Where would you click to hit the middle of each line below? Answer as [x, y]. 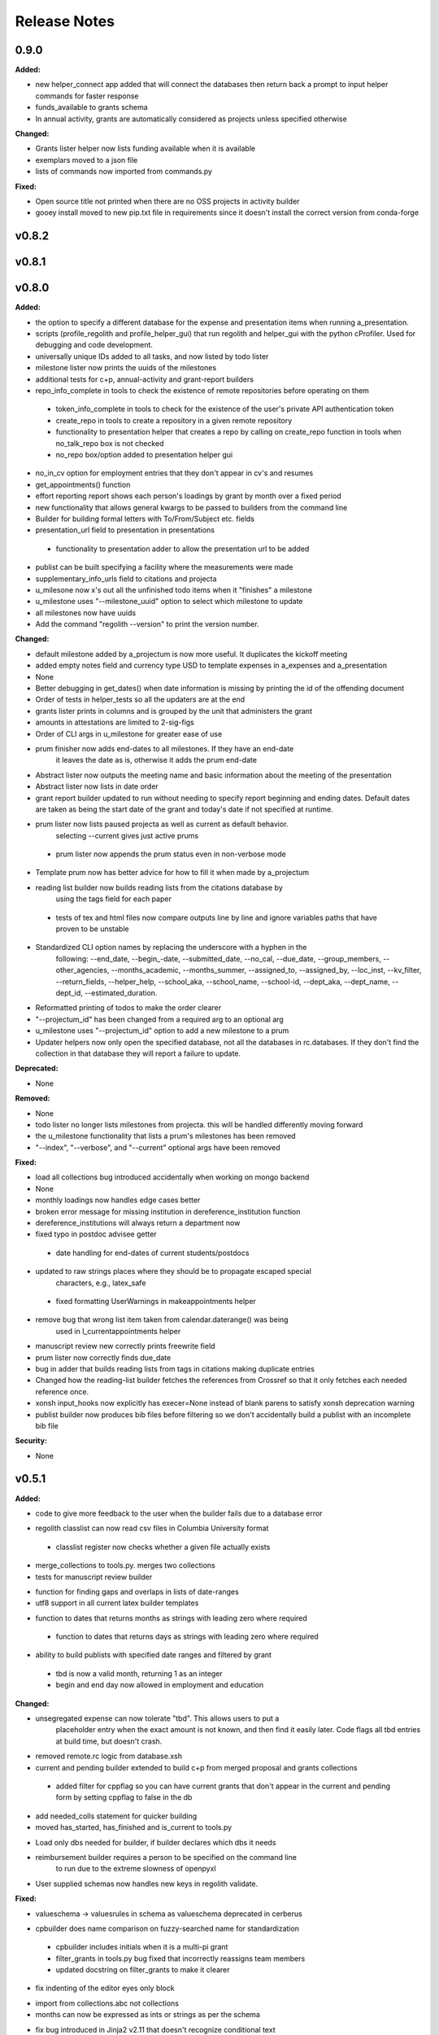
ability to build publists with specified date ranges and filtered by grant [154, 1655]
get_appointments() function [83, 484]
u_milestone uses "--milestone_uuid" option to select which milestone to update [170, 602]
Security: [31, 1441]
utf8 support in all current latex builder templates [117, 1603]
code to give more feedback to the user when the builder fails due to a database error [179, 1513]
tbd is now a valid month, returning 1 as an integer [139, 1674]
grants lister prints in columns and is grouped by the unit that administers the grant [174, 711]
